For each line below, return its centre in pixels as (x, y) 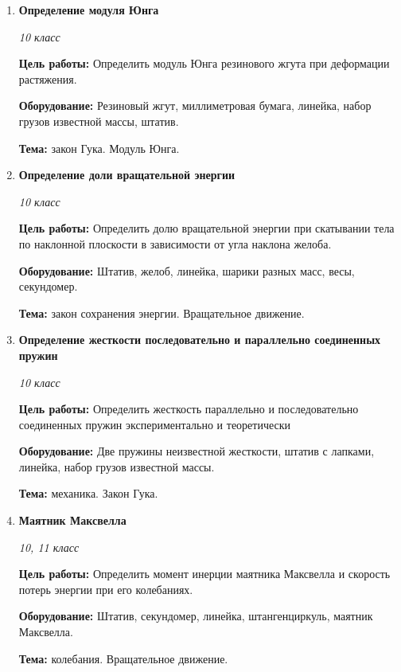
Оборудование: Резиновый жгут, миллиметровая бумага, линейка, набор (195, 105)
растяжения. (48, 78)
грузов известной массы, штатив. (99, 121)
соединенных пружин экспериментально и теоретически (155, 424)
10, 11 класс (49, 547)
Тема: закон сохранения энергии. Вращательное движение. (162, 313)
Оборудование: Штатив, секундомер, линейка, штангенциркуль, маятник (196, 616)
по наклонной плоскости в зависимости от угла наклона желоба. (175, 243)
